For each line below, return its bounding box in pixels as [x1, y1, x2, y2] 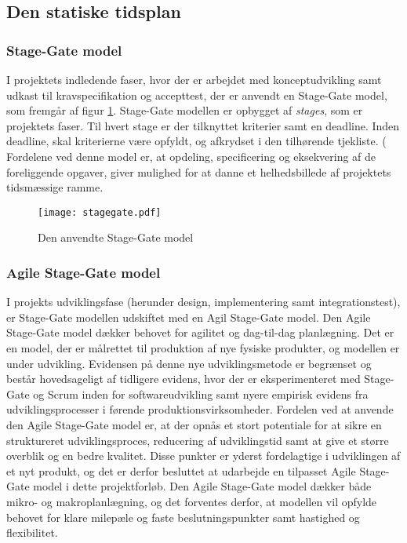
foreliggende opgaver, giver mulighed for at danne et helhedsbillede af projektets [6, 163, 391, 180]
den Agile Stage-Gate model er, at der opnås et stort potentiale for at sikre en [6, 416, 382, 432]
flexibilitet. [6, 524, 58, 541]
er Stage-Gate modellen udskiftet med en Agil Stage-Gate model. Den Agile [6, 308, 371, 325]
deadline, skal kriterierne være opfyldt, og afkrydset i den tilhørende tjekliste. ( [6, 133, 387, 149]
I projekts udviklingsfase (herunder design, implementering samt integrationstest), [6, 293, 401, 310]
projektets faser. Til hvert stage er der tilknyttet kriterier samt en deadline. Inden [6, 117, 400, 133]
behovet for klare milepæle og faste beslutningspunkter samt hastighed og [6, 508, 360, 525]
